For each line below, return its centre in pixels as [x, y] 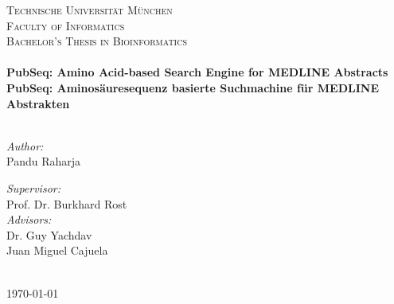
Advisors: [29, 219]
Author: [25, 145]
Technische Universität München [90, 10]
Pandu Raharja [44, 161]
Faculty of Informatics [66, 25]
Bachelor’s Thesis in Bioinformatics [97, 41]
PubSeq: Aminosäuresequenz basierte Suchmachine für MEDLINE [193, 87]
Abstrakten [38, 103]
